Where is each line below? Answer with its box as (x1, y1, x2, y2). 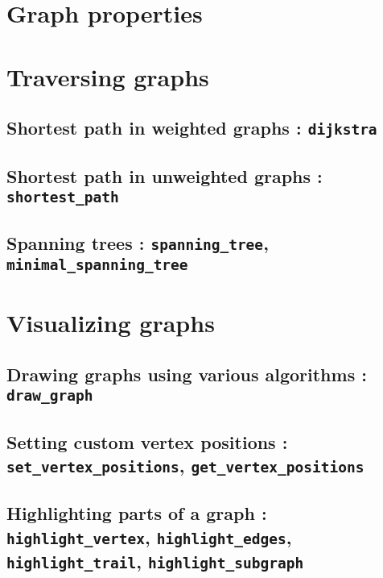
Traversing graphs (6, 60, 209, 93)
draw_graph (6, 387, 93, 405)
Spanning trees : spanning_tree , (6, 231, 269, 256)
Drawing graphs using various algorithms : (6, 361, 367, 386)
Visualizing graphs (6, 306, 215, 339)
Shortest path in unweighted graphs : (6, 163, 323, 188)
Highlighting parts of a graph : (6, 501, 267, 526)
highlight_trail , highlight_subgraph (6, 548, 304, 573)
